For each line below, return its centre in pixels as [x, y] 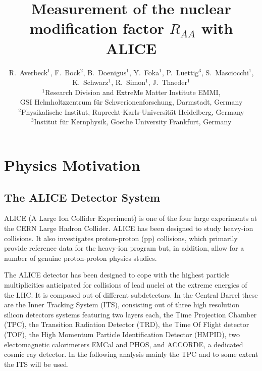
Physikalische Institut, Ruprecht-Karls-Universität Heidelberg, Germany [133, 111]
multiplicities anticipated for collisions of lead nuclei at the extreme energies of [126, 285]
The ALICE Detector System [82, 197]
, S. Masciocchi [225, 72]
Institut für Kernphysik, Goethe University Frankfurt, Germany [133, 122]
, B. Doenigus [105, 72]
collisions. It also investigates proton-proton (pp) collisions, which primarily [121, 238]
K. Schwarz [90, 82]
